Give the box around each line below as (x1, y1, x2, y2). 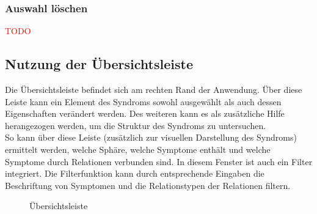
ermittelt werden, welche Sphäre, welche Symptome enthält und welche (5, 142, 271, 155)
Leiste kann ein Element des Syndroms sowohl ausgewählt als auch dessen (5, 95, 282, 108)
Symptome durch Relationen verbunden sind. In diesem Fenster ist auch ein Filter (5, 155, 313, 168)
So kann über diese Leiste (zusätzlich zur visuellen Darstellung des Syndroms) (5, 131, 297, 144)
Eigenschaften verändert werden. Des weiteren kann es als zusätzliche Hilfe (5, 107, 285, 120)
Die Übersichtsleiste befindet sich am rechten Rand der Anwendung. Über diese (5, 83, 302, 96)
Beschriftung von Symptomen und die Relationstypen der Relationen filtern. (5, 179, 291, 191)
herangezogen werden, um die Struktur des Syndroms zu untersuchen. (5, 119, 266, 131)
